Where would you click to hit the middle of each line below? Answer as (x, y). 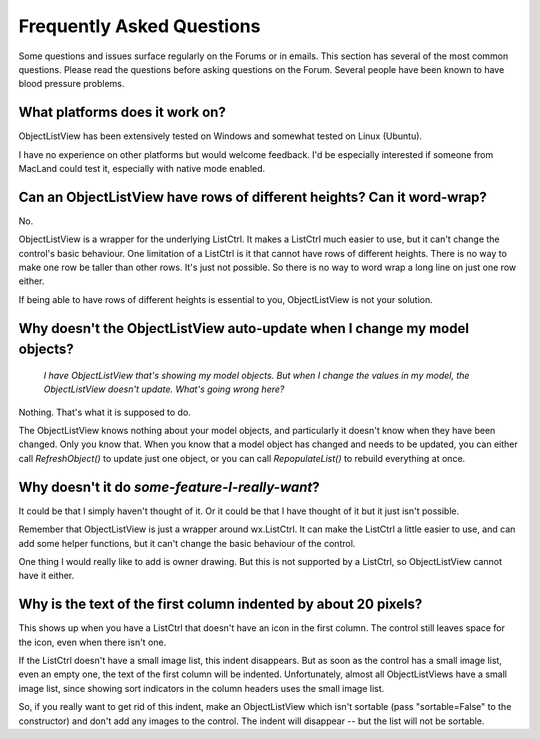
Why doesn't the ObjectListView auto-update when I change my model (244, 328)
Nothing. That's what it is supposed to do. (105, 412)
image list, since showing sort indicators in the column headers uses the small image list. (201, 688)
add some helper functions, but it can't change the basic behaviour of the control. (187, 543)
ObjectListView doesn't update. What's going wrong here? (164, 389)
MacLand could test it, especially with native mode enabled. (142, 169)
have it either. (46, 576)
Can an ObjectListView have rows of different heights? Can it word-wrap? (252, 196)
